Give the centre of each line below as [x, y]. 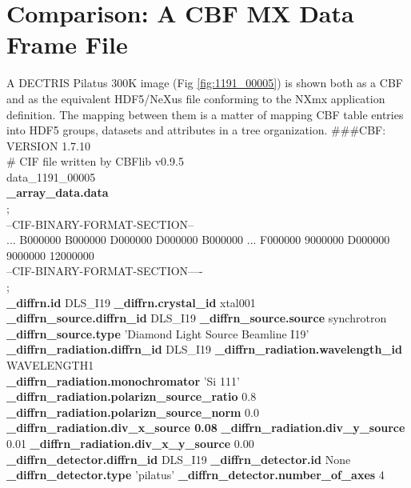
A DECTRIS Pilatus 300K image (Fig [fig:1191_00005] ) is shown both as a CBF [205, 83]
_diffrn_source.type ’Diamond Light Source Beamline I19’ [158, 333]
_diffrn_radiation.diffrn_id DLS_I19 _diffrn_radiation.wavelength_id [204, 349]
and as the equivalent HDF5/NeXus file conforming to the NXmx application [196, 98]
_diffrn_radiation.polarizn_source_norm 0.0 [133, 412]
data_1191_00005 [51, 176]
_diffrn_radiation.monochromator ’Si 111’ [123, 380]
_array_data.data [58, 192]
